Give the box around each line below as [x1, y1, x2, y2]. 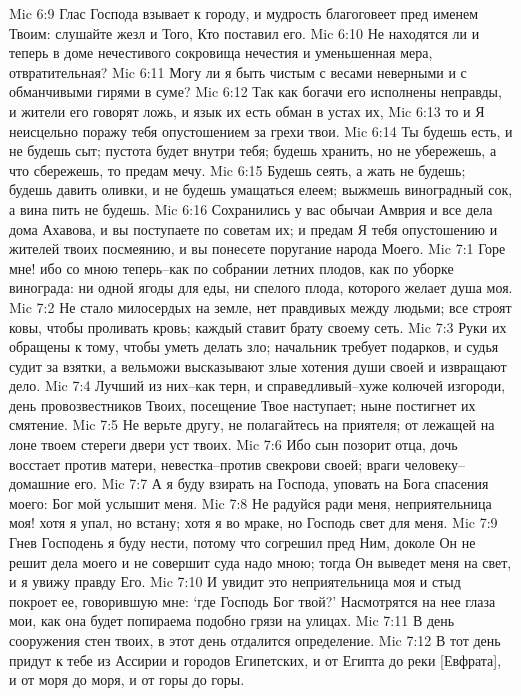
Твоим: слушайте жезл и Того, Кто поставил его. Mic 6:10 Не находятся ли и [9, 22, 480, 43]
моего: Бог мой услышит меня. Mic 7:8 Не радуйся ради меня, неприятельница [9, 492, 492, 513]
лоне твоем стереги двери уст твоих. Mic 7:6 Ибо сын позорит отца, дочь [9, 434, 458, 455]
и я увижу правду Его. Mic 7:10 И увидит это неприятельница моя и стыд [9, 571, 461, 592]
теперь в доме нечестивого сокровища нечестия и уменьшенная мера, [9, 42, 433, 63]
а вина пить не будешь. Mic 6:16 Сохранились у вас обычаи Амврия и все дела [9, 198, 493, 219]
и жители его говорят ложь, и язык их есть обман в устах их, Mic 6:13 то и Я [9, 100, 485, 121]
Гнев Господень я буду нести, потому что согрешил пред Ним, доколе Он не [9, 532, 476, 553]
